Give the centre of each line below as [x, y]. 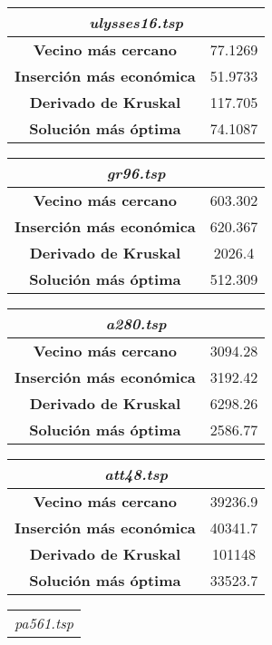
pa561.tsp [44, 623]
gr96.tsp [136, 173]
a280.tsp [136, 323]
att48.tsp [136, 474]
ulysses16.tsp [136, 22]
